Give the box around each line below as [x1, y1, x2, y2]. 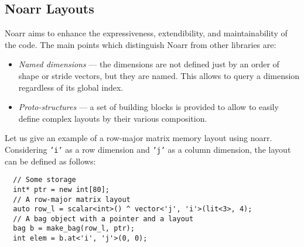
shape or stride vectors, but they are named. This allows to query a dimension [18, 69, 300, 81]
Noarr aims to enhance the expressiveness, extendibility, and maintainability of [5, 27, 288, 39]
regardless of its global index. [18, 81, 124, 93]
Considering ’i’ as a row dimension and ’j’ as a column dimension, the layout [5, 143, 291, 155]
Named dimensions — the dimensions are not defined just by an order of [18, 58, 279, 70]
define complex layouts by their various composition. [18, 112, 207, 124]
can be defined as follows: [5, 155, 96, 167]
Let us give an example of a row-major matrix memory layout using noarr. [5, 132, 272, 144]
